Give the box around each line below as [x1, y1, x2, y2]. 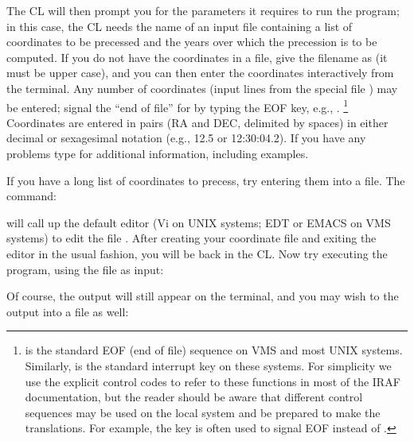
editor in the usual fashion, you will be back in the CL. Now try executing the [6, 245, 388, 261]
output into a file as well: [6, 303, 129, 319]
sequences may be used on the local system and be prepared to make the [25, 404, 381, 420]
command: [6, 188, 57, 204]
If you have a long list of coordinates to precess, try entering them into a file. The [6, 172, 405, 188]
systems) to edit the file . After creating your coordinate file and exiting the [6, 230, 377, 246]
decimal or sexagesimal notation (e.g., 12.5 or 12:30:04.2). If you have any [6, 130, 366, 146]
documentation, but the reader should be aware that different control [25, 389, 363, 405]
